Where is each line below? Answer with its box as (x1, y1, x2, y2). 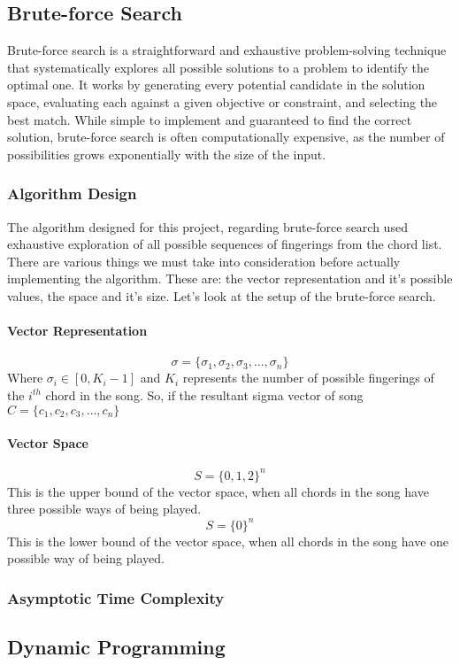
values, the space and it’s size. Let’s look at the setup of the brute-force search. (7, 286, 436, 305)
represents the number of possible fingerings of (182, 368, 434, 387)
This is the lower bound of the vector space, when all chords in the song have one (7, 531, 449, 550)
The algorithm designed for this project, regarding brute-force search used (7, 217, 408, 236)
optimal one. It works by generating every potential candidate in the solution (7, 75, 425, 94)
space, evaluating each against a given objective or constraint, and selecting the (7, 92, 438, 111)
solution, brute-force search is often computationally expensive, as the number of (7, 128, 445, 146)
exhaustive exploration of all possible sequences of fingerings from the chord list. (7, 235, 442, 253)
